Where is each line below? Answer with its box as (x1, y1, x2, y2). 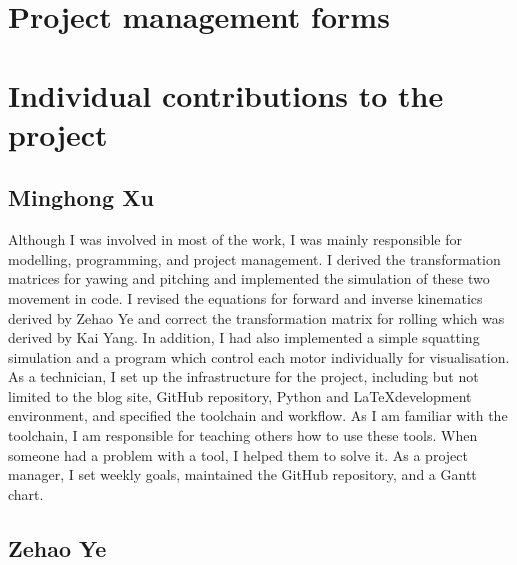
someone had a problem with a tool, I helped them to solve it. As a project (8, 444, 468, 465)
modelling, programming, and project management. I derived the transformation (8, 248, 501, 269)
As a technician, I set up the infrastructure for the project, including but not (8, 366, 479, 387)
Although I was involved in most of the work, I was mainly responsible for (8, 229, 462, 250)
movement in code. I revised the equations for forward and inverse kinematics (8, 287, 483, 308)
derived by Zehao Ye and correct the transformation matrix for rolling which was (8, 307, 505, 328)
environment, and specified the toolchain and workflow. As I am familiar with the (8, 405, 508, 426)
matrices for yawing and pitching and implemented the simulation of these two (8, 268, 490, 289)
